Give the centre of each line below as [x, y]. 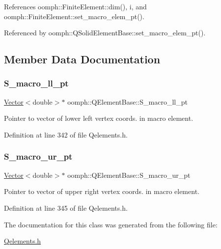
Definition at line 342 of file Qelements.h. [66, 134]
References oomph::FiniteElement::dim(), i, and [75, 6]
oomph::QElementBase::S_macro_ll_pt [127, 101]
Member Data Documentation [82, 59]
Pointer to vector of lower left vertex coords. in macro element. [99, 118]
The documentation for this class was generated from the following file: [111, 224]
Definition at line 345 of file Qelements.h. [66, 207]
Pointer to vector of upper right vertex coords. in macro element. [102, 191]
